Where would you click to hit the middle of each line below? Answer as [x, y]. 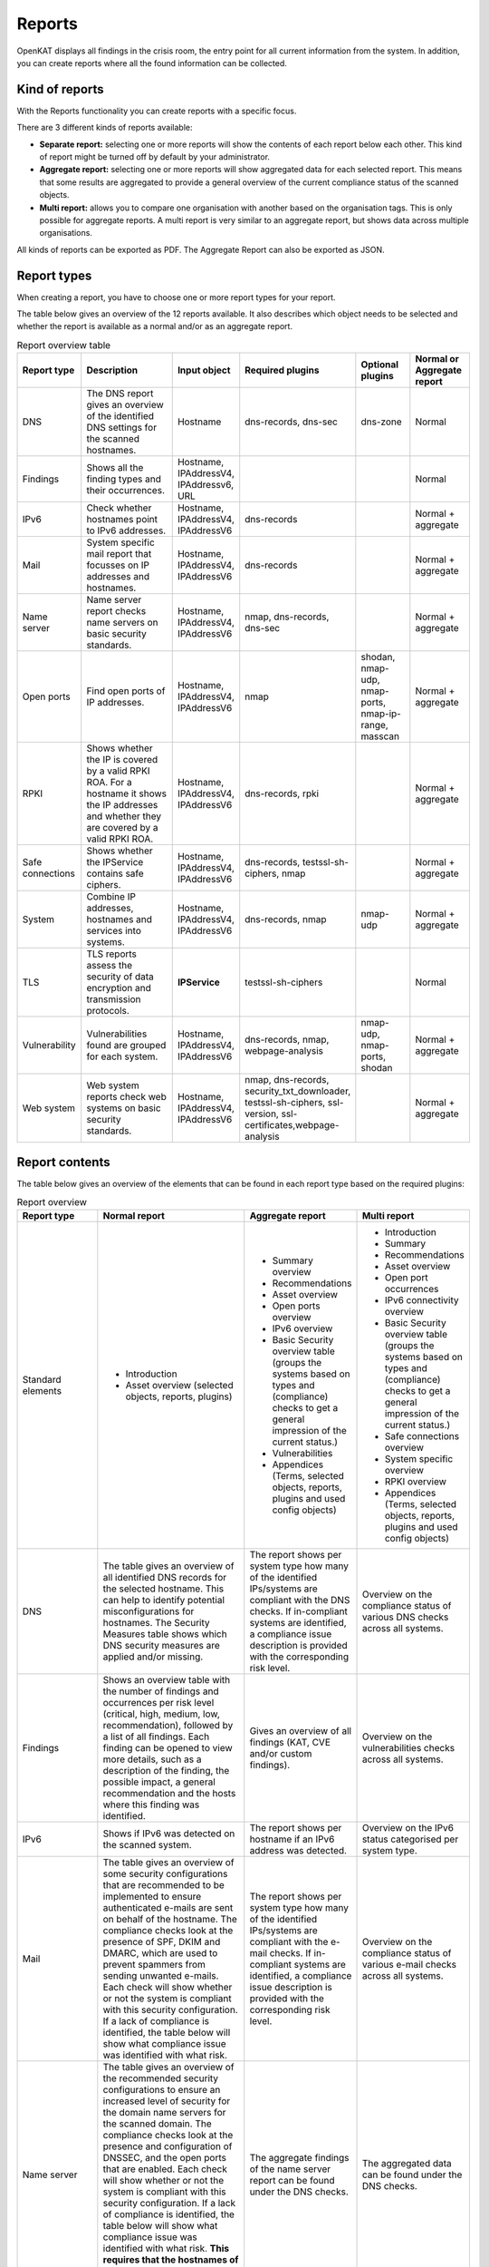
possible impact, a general [159, 1782]
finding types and [124, 479]
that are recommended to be [164, 1885]
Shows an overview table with [167, 1680]
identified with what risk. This [166, 2249]
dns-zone [381, 422]
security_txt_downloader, [298, 1091]
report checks [116, 611]
